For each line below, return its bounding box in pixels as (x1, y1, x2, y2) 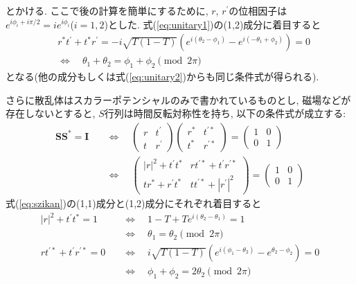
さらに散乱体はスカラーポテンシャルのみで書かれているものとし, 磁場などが (6, 92, 351, 107)
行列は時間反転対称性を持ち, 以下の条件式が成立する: (104, 106, 346, 121)
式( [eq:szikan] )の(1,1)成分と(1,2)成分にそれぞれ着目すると (6, 196, 262, 211)
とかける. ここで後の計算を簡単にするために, (6, 3, 208, 17)
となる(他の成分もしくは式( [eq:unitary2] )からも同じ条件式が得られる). (6, 69, 319, 84)
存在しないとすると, (6, 106, 96, 121)
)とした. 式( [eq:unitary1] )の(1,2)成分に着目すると (104, 17, 321, 31)
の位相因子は (229, 3, 287, 17)
